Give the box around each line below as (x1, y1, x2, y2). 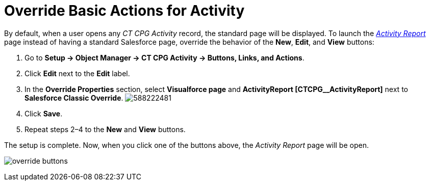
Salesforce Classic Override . (24, 93, 123, 102)
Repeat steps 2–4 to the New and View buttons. (24, 125, 186, 134)
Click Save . (24, 109, 63, 118)
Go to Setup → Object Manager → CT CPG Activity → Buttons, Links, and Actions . (24, 53, 305, 62)
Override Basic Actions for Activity (4, 2, 245, 19)
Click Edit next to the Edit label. (24, 69, 130, 78)
